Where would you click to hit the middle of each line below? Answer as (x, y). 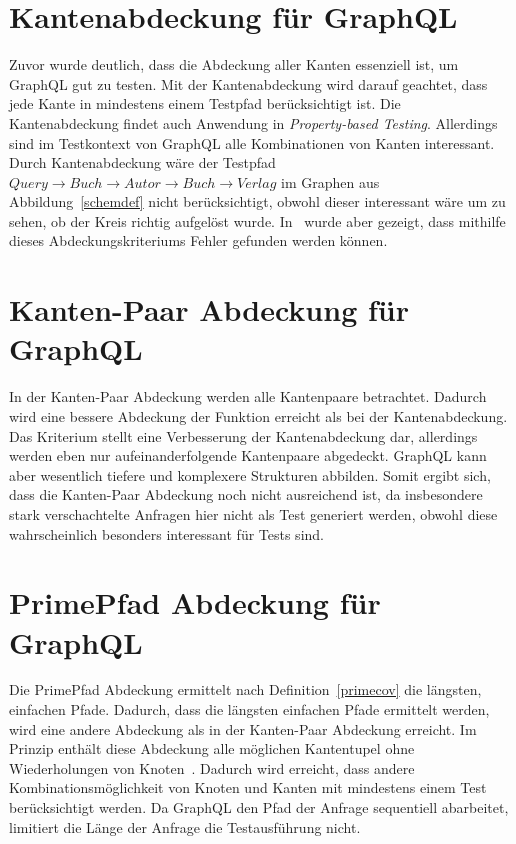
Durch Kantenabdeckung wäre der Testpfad (142, 162)
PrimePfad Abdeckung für (195, 602)
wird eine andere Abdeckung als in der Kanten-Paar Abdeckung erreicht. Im (243, 728)
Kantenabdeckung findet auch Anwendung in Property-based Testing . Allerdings (253, 122)
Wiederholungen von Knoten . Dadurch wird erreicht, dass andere (212, 767)
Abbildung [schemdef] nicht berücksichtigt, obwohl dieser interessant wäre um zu (257, 201)
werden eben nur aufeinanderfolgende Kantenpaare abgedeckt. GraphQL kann (248, 455)
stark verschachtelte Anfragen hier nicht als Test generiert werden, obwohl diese (253, 513)
